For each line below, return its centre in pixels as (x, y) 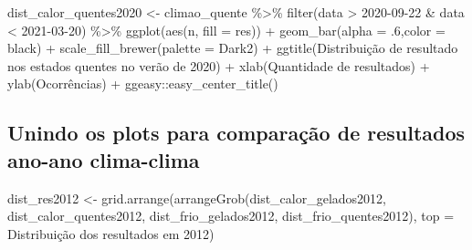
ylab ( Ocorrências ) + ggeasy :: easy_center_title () (143, 83)
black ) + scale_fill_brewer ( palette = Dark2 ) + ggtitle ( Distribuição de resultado (233, 48)
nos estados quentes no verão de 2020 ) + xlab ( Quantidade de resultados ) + (219, 65)
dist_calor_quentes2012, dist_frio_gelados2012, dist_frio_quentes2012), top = (231, 216)
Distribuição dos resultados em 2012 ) (111, 233)
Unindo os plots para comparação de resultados (236, 133)
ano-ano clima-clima (104, 159)
